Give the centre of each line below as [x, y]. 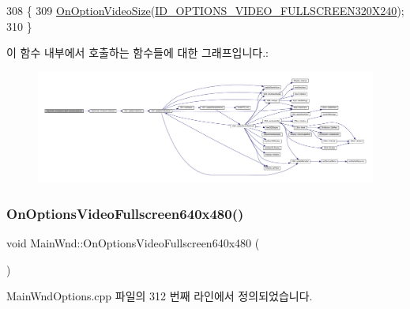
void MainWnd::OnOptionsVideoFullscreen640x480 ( [133, 242]
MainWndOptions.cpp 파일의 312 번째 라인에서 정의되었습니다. [160, 296]
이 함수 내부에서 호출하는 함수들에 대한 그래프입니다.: [137, 53]
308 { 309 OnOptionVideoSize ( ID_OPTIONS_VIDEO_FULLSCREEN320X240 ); [205, 10]
